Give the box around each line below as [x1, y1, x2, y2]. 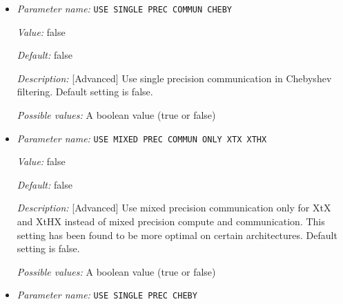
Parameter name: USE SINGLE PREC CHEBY [17, 287, 197, 302]
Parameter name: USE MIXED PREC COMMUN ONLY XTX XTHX [17, 131, 267, 145]
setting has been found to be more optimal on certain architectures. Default [17, 227, 337, 242]
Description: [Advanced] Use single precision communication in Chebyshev [17, 70, 332, 85]
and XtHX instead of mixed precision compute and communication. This [17, 214, 325, 229]
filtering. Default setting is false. [17, 84, 153, 99]
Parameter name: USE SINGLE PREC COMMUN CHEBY [17, 1, 233, 15]
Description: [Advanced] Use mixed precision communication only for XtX [17, 200, 331, 215]
